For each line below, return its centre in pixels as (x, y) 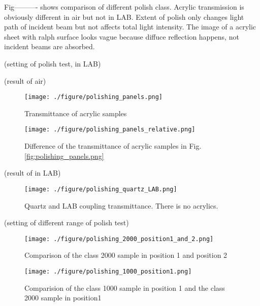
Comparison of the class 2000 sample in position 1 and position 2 (126, 255)
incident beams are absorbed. (50, 46)
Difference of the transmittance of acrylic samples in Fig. (113, 146)
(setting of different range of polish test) (67, 223)
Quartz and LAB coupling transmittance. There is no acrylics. (121, 205)
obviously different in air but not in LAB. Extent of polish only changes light (124, 16)
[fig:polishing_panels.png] (64, 156)
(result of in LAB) (32, 173)
